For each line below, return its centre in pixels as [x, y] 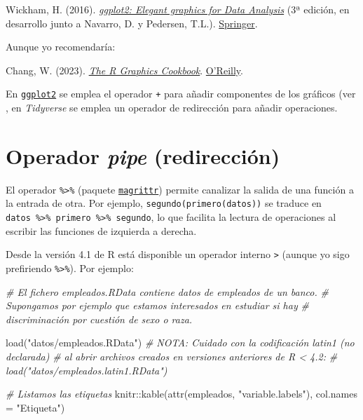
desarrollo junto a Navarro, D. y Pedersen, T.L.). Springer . [132, 23]
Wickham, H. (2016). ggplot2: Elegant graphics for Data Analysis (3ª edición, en [178, 9]
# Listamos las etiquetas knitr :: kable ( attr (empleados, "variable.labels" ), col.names [182, 394]
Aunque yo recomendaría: [61, 47]
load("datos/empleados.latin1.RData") [87, 370]
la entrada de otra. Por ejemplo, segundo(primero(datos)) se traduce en [164, 203]
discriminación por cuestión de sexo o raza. [99, 319]
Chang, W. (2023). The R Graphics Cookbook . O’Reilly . [124, 70]
